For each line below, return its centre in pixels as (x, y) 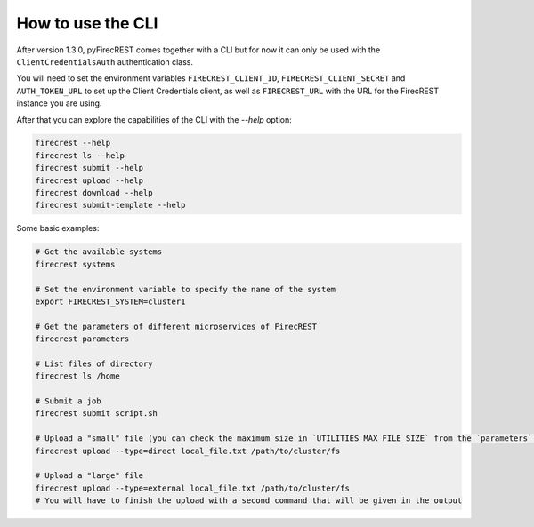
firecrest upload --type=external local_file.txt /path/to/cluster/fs (193, 488)
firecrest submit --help (89, 168)
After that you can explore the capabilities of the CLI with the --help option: (154, 119)
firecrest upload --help (89, 180)
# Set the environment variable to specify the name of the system (186, 289)
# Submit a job (68, 401)
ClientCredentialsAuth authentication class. (105, 61)
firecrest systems (75, 264)
